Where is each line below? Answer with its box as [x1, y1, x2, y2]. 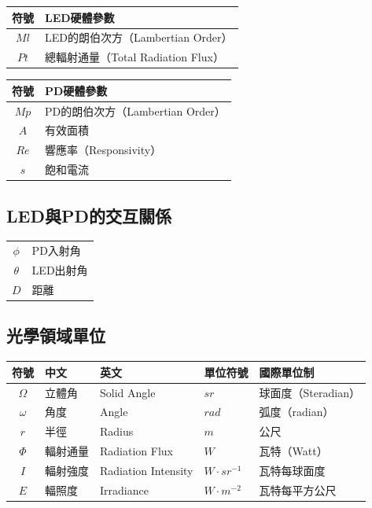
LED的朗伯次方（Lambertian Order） [45, 29, 233, 46]
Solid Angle [100, 384, 156, 400]
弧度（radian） [259, 403, 334, 420]
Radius [100, 423, 134, 440]
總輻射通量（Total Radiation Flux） [45, 49, 224, 65]
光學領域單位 [6, 323, 105, 348]
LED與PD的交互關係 [6, 203, 171, 227]
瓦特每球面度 [259, 462, 326, 478]
